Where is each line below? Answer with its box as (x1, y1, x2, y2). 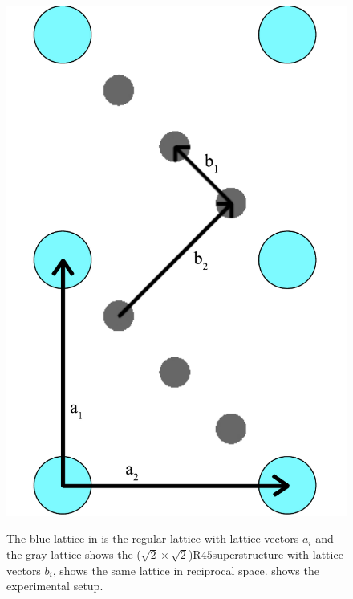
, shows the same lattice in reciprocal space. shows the (52, 561, 319, 578)
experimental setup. (6, 577, 103, 594)
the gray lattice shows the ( (6, 545, 141, 562)
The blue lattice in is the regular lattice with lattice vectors (6, 530, 299, 547)
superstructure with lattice (212, 545, 343, 562)
